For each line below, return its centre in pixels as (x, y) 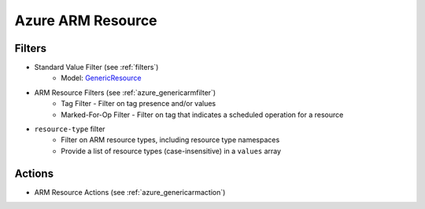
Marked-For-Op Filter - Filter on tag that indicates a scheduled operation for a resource (202, 115)
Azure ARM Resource (86, 20)
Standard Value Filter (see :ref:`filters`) (96, 68)
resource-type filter (70, 129)
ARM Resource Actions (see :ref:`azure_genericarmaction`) (130, 192)
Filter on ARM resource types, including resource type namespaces (170, 140)
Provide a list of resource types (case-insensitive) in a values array (171, 151)
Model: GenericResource (101, 78)
